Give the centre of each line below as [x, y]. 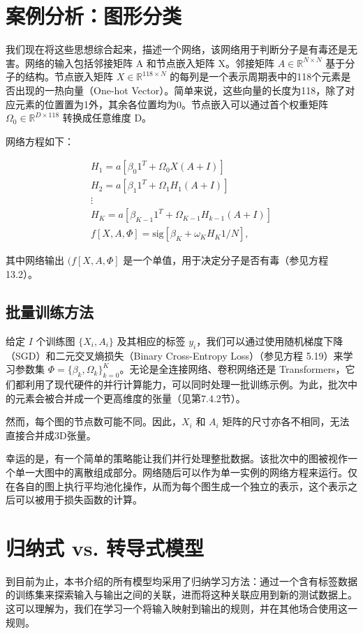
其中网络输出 [35, 260]
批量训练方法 [50, 312]
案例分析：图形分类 [94, 16]
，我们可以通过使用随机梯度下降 [270, 340]
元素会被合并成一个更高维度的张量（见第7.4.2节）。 [130, 398]
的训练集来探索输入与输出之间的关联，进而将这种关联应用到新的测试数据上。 [181, 595]
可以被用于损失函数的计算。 [79, 500]
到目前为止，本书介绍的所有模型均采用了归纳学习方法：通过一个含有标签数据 [181, 581]
